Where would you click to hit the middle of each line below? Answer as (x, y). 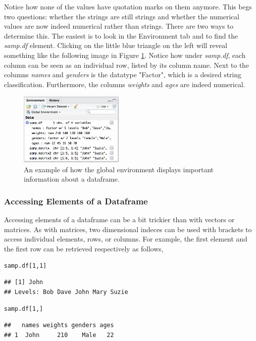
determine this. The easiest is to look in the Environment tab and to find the (121, 35)
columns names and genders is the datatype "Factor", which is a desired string (123, 74)
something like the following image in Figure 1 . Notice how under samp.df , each (125, 55)
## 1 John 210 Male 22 (59, 335)
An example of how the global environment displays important (119, 169)
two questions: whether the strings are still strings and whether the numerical (122, 16)
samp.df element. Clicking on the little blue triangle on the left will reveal (116, 45)
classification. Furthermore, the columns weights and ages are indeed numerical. (125, 84)
